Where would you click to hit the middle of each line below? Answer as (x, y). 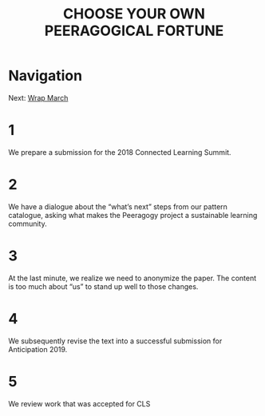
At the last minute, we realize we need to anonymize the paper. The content (132, 278)
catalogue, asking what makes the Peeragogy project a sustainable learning (133, 215)
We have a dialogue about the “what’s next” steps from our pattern (118, 206)
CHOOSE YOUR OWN (134, 14)
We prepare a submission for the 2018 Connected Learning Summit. (120, 152)
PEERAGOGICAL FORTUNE (134, 31)
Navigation (45, 76)
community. (28, 224)
